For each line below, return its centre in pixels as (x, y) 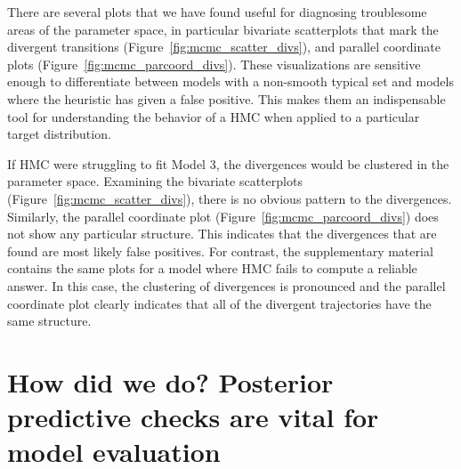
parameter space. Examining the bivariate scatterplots (155, 181)
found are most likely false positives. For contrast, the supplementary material (220, 251)
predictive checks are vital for (193, 417)
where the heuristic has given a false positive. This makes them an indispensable (226, 98)
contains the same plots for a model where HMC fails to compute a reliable (212, 268)
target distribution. (59, 134)
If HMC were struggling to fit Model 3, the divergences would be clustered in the (228, 163)
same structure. (49, 321)
